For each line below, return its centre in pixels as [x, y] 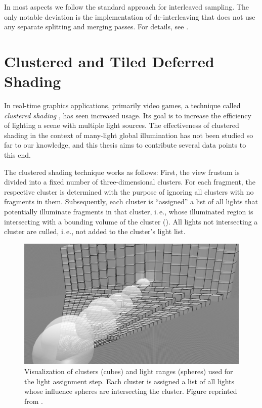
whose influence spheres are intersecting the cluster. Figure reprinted [131, 391]
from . [34, 401]
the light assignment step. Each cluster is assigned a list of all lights [129, 381]
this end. [17, 155]
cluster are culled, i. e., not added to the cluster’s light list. [95, 231]
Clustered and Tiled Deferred [109, 61]
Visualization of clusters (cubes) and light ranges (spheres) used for [129, 371]
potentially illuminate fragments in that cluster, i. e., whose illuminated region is [129, 212]
